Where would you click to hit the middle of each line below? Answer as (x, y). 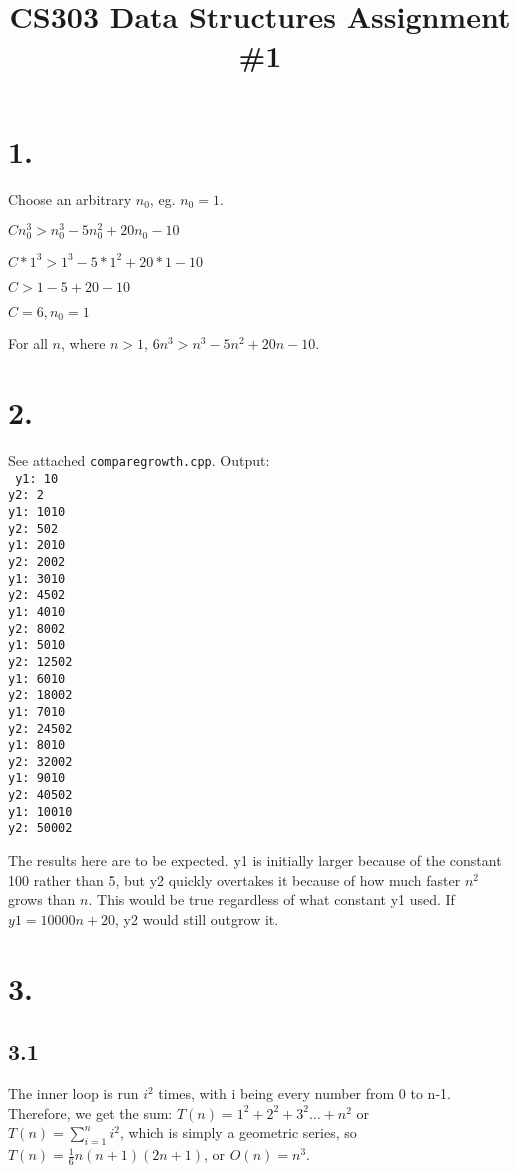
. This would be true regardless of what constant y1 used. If (271, 899)
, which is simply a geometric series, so (238, 1132)
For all (28, 343)
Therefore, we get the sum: (90, 1112)
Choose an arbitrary (70, 198)
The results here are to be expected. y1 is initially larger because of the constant (255, 860)
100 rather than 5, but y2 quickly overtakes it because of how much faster (234, 879)
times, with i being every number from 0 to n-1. (304, 1093)
